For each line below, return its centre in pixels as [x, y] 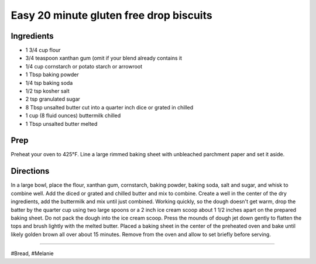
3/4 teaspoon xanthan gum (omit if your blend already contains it [104, 58]
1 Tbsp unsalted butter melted [61, 124]
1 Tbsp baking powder [52, 75]
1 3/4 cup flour [43, 50]
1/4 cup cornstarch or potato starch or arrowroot [84, 66]
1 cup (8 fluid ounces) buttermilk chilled [73, 116]
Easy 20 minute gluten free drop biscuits [112, 15]
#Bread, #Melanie [32, 253]
